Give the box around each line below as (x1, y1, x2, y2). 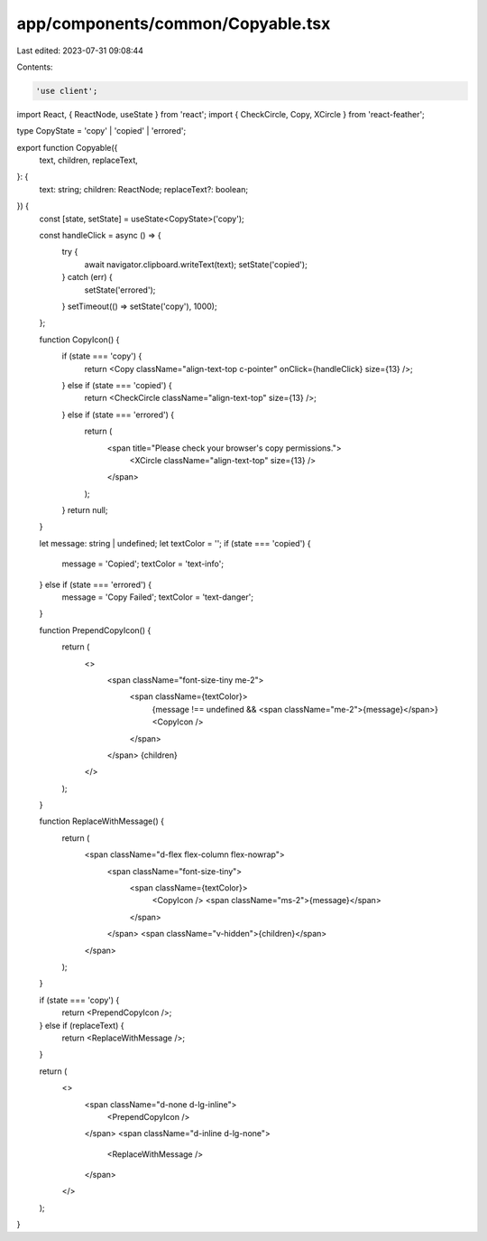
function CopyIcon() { (39, 334, 120, 345)
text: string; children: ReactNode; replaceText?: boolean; (39, 183, 248, 194)
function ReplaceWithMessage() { (39, 816, 164, 826)
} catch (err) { (61, 272, 113, 283)
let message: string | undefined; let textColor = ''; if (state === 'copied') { (39, 537, 311, 548)
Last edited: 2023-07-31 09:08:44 (16, 45, 144, 56)
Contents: (16, 61, 53, 72)
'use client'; (35, 86, 98, 96)
